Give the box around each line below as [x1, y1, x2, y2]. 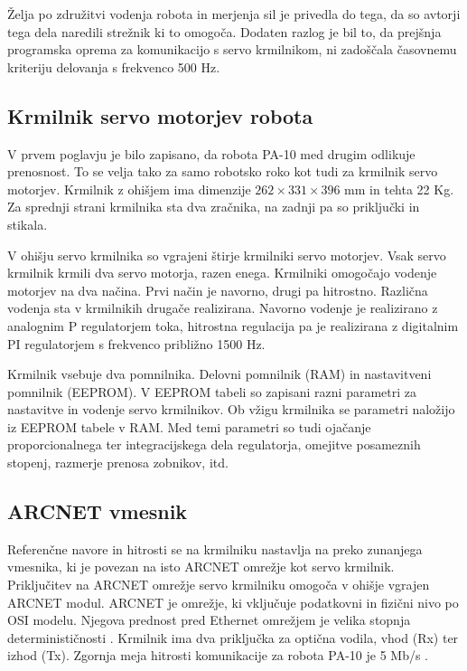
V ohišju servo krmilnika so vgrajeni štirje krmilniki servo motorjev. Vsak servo [7, 245, 446, 264]
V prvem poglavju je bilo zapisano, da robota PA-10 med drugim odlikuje [7, 144, 416, 163]
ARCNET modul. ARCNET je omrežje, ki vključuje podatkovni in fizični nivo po [7, 592, 459, 611]
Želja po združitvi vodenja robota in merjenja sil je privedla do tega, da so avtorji [7, 5, 461, 23]
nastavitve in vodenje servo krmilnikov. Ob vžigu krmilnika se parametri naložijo [7, 400, 455, 419]
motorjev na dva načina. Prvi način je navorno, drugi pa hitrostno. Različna [7, 280, 428, 299]
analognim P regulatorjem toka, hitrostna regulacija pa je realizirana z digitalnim [7, 316, 459, 335]
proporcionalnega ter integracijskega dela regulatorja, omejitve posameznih [7, 435, 421, 454]
